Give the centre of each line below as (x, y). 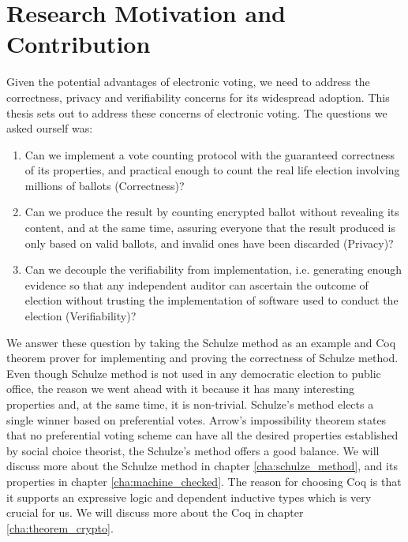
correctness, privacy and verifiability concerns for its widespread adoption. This (198, 97)
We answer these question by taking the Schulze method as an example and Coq (201, 342)
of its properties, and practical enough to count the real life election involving (212, 170)
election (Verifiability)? (80, 316)
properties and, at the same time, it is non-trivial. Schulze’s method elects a (190, 404)
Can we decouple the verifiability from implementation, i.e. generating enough (213, 269)
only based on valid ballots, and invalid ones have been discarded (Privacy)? (209, 243)
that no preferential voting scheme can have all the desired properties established (202, 435)
